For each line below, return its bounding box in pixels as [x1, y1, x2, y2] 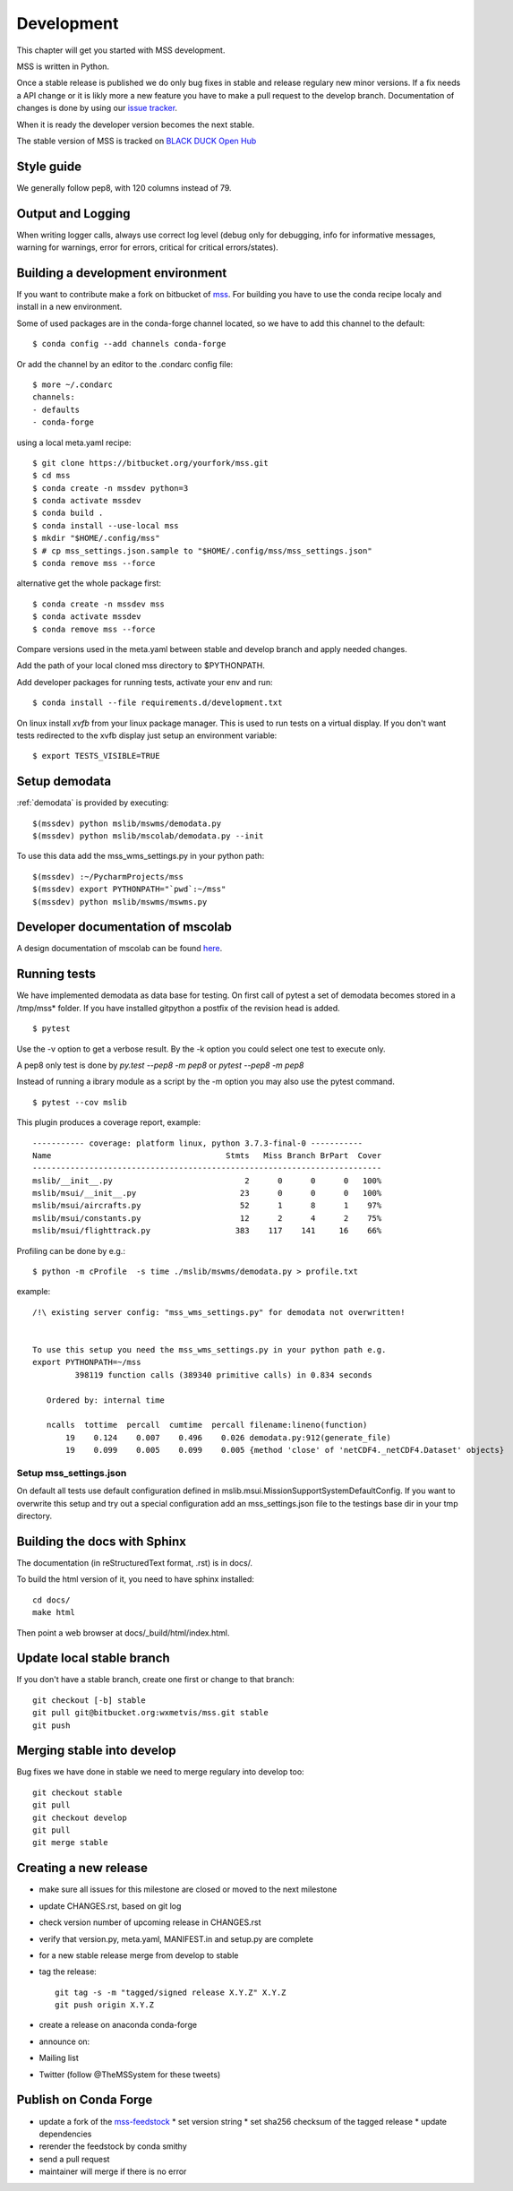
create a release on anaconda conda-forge [38, 2020, 197, 2031]
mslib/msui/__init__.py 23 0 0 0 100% [32, 1188, 382, 1199]
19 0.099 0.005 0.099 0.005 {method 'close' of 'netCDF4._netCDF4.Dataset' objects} [65, 1445, 505, 1456]
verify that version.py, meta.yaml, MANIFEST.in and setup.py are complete [38, 1933, 313, 1944]
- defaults [32, 404, 81, 415]
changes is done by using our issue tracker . [16, 103, 178, 114]
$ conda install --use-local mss [32, 520, 179, 530]
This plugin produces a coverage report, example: [16, 1117, 201, 1128]
